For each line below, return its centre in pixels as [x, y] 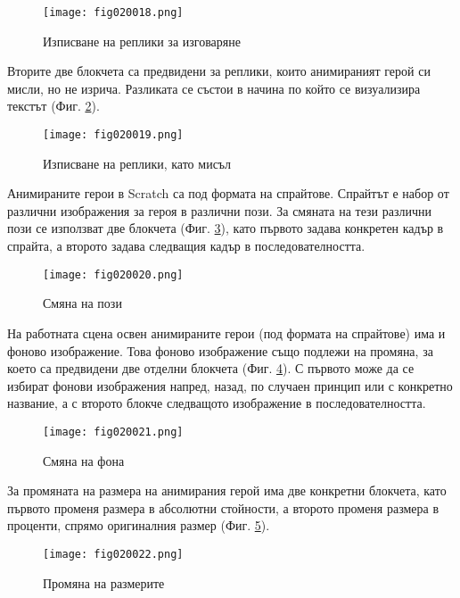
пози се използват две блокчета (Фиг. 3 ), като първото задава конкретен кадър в [226, 228]
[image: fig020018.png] [113, 12]
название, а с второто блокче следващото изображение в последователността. [217, 403]
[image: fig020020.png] [113, 274]
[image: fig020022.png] [113, 554]
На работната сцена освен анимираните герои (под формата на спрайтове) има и [226, 332]
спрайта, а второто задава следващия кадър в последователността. [186, 246]
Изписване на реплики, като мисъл [137, 163]
